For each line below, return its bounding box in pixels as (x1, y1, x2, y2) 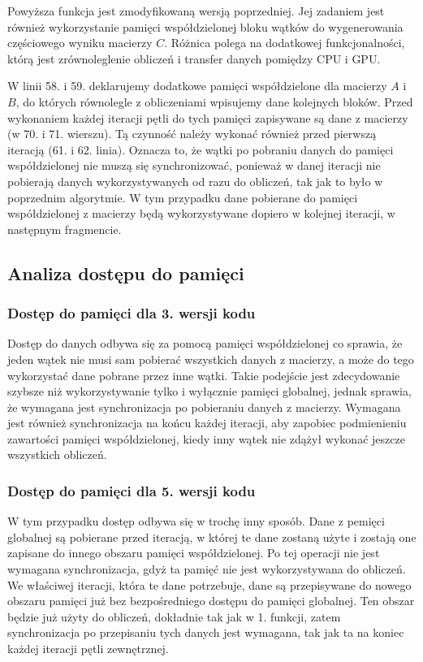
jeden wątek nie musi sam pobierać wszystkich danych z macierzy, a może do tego (7, 350, 414, 367)
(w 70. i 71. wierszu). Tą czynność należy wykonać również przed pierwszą (7, 125, 377, 142)
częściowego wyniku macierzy (7, 34, 153, 51)
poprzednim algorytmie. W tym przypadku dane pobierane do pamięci (7, 188, 358, 206)
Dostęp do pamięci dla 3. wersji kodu (7, 303, 256, 323)
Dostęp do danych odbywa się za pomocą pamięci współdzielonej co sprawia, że (7, 335, 403, 352)
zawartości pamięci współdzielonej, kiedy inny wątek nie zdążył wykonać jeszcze (7, 430, 405, 447)
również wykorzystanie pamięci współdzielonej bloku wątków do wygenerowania (7, 18, 404, 35)
